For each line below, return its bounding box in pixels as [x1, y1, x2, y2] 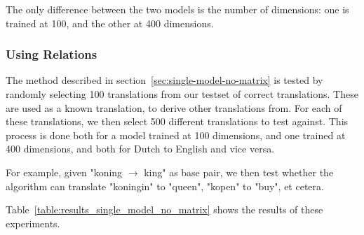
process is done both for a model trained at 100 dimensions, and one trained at [6, 127, 346, 142]
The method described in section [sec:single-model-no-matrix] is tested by [6, 73, 323, 87]
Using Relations [6, 45, 97, 63]
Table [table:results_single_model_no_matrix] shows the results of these [6, 202, 323, 217]
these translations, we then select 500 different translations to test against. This [6, 114, 349, 129]
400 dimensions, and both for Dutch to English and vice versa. [6, 141, 275, 156]
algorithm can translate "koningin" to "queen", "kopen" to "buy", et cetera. [6, 178, 324, 193]
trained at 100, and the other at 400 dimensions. [6, 15, 214, 30]
